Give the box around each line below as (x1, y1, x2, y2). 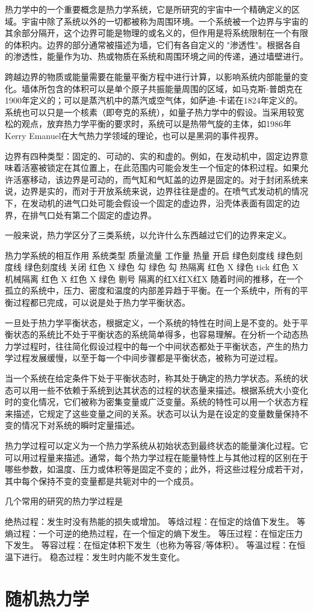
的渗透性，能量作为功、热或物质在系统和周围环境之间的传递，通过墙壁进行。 (5, 50, 308, 63)
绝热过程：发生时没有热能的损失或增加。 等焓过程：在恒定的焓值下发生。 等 (5, 515, 306, 527)
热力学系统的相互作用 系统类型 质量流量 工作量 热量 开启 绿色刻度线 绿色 (5, 249, 294, 261)
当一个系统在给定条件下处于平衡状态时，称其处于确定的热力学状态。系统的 (5, 372, 300, 385)
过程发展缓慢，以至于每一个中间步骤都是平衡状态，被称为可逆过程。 (13, 351, 283, 364)
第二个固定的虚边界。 (72, 208, 156, 221)
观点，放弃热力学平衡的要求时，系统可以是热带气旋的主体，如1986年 (21, 117, 291, 130)
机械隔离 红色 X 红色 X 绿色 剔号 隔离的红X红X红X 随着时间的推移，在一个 (5, 272, 303, 285)
